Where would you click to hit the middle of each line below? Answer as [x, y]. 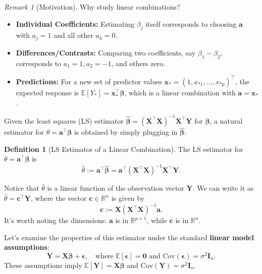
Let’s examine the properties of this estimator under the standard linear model [129, 237]
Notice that [22, 188]
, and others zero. [138, 63]
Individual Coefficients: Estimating [75, 23]
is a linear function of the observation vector [116, 188]
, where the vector [59, 198]
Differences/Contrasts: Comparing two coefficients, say [106, 52]
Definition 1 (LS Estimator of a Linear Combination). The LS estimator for [124, 149]
